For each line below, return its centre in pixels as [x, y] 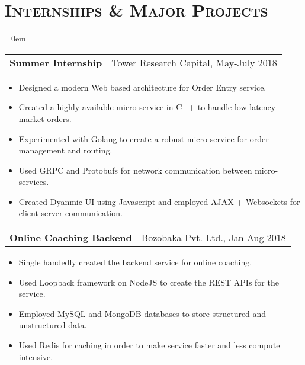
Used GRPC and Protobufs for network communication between [135, 170]
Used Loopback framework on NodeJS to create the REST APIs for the [149, 282]
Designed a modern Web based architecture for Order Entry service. [142, 87]
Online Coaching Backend [71, 238]
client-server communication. [70, 213]
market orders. [45, 118]
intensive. [36, 356]
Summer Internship [56, 62]
